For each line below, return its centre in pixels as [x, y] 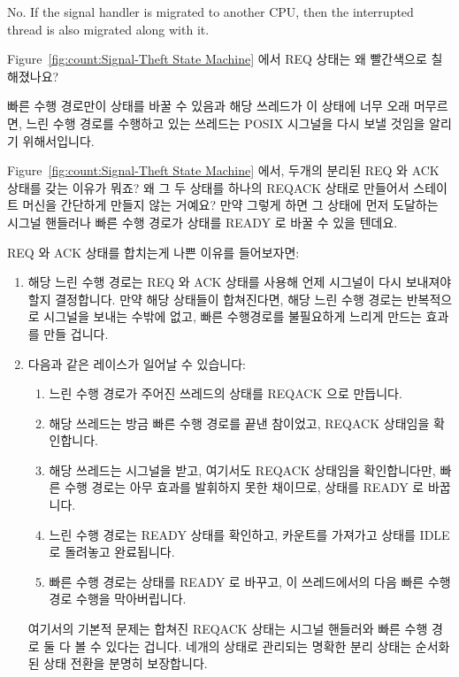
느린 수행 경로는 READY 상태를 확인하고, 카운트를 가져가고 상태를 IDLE [249, 534]
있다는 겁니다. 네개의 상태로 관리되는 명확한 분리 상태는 [259, 646]
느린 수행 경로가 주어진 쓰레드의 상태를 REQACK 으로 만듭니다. [226, 393]
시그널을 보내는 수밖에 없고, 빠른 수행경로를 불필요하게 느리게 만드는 [233, 316]
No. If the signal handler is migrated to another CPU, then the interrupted [210, 12]
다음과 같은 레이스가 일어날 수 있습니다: [137, 363]
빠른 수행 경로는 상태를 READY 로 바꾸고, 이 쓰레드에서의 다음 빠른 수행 [250, 581]
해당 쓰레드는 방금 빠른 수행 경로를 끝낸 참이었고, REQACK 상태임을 [239, 423]
